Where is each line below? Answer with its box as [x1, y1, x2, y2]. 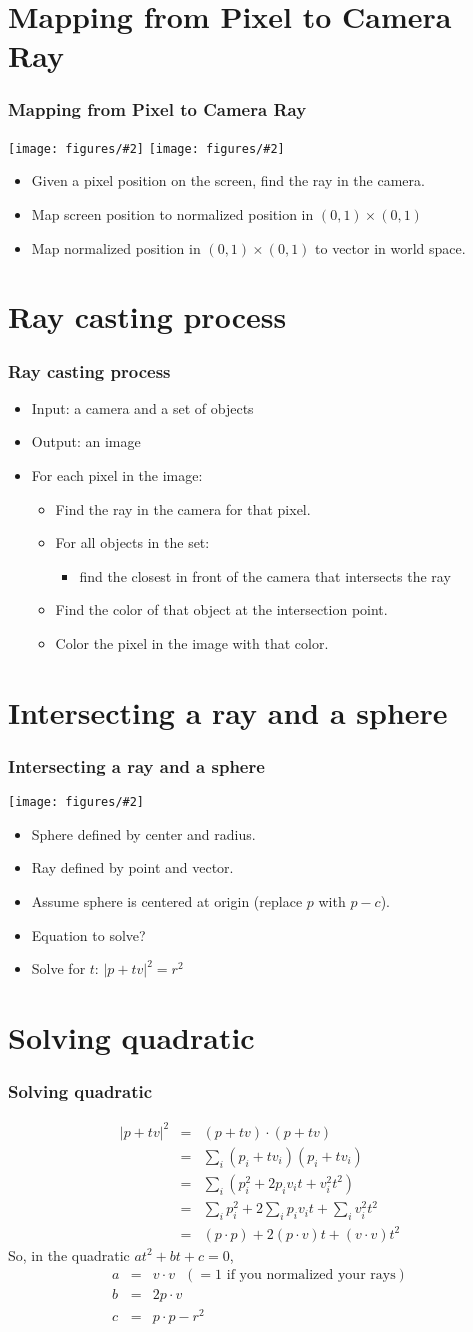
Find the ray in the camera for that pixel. [55, 498, 311, 519]
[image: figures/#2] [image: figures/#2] [8, 141, 285, 156]
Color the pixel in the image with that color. [55, 632, 329, 653]
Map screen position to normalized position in [31, 204, 314, 225]
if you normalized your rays [226, 1268, 396, 1283]
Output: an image [31, 431, 141, 452]
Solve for [31, 958, 86, 979]
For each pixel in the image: [31, 465, 203, 485]
